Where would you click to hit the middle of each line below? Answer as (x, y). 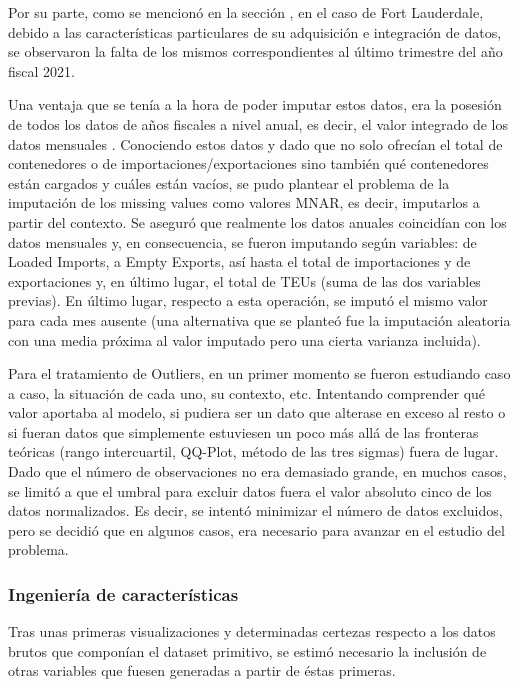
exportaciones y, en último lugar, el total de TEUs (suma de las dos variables (244, 280)
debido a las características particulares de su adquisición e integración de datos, (255, 31)
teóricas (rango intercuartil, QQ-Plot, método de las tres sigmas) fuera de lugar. (253, 451)
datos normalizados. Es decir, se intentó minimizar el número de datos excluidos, (255, 510)
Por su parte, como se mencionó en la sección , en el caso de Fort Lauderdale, (246, 12)
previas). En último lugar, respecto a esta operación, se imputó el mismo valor (248, 300)
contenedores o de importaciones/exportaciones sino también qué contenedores (248, 163)
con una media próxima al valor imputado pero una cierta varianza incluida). (244, 339)
